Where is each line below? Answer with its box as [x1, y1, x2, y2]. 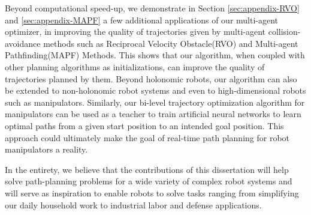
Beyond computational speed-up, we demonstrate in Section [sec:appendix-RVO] [5, 2, 300, 14]
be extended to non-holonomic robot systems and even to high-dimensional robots [5, 84, 306, 97]
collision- [268, 25, 301, 38]
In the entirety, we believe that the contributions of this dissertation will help [5, 163, 289, 175]
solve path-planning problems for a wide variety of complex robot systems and [5, 175, 292, 187]
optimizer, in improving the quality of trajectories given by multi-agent [5, 25, 266, 38]
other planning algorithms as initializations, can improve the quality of [5, 60, 265, 73]
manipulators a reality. [5, 143, 88, 156]
